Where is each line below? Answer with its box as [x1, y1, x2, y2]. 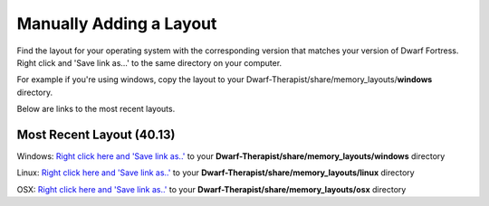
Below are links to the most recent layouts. [16, 104, 176, 115]
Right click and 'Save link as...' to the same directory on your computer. [16, 57, 283, 68]
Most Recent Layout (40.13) [16, 126, 176, 142]
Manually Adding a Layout [16, 14, 217, 33]
